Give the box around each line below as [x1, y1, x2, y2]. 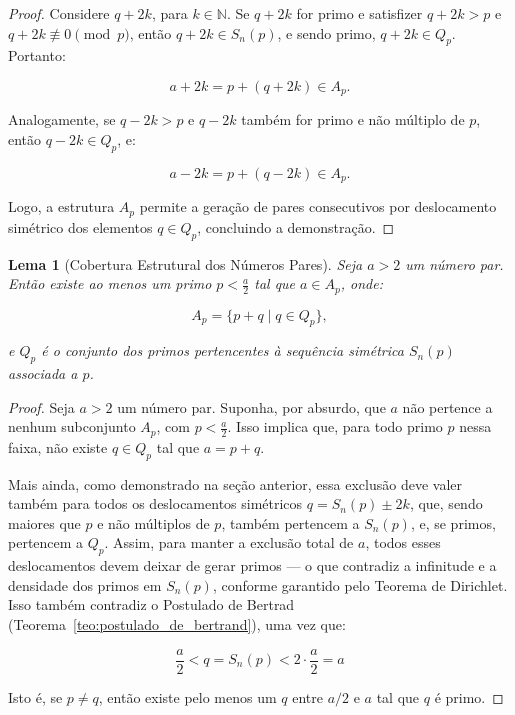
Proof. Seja [8, 396, 75, 417]
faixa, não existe [8, 436, 108, 457]
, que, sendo [409, 493, 483, 514]
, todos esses [365, 532, 441, 553]
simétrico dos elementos [8, 216, 153, 237]
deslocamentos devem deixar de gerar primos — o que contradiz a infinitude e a [8, 555, 497, 576]
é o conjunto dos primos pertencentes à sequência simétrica [41, 340, 404, 361]
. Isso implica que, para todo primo [227, 416, 443, 437]
